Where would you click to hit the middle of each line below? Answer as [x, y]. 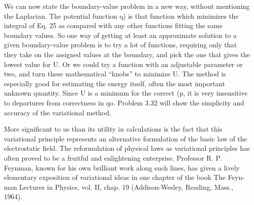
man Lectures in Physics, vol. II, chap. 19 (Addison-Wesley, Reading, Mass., [119, 187]
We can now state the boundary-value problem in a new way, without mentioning [127, 6]
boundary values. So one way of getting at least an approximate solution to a [120, 35]
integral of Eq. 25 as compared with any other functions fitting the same [113, 25]
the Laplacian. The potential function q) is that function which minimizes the [121, 16]
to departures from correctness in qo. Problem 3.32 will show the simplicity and [124, 102]
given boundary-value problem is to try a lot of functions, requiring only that [121, 45]
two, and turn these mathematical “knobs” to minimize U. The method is [115, 74]
